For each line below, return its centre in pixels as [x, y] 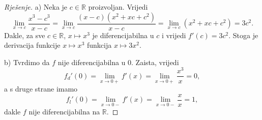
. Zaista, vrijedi [155, 62]
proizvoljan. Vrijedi [118, 7]
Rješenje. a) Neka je [36, 7]
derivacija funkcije [32, 45]
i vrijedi [174, 35]
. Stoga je [243, 35]
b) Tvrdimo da [27, 62]
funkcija [99, 45]
